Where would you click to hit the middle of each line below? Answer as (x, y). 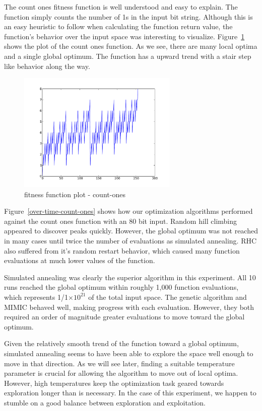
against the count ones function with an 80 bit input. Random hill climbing (121, 221)
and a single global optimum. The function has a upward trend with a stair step (128, 56)
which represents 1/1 (36, 297)
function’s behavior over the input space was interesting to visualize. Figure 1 (124, 36)
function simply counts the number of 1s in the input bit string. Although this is (128, 16)
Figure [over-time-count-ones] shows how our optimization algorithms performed (128, 211)
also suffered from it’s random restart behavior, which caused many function (122, 250)
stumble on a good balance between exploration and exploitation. (105, 402)
